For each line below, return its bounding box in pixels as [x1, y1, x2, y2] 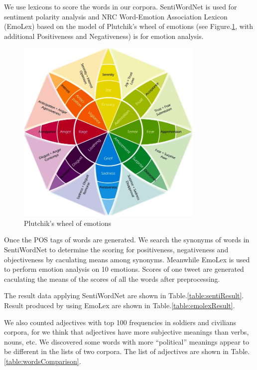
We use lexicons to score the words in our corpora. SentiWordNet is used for [4, 1, 237, 11]
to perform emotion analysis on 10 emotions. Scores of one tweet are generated [4, 264, 244, 274]
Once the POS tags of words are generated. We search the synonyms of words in [4, 234, 250, 245]
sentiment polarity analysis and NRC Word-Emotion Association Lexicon [4, 11, 228, 21]
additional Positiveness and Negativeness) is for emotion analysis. [4, 30, 204, 41]
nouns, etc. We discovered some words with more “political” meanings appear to [4, 336, 250, 347]
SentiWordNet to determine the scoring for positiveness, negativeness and [4, 244, 229, 255]
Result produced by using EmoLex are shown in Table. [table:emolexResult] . [4, 300, 235, 310]
